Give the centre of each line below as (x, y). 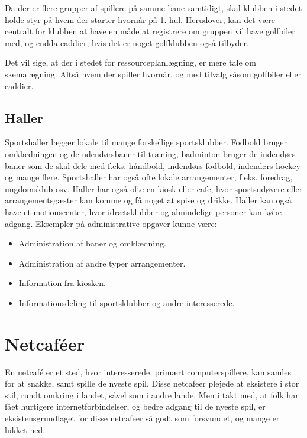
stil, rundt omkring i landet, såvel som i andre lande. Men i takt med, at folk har (152, 395)
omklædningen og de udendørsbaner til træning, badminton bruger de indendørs (150, 153)
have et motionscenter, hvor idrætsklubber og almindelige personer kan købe (143, 211)
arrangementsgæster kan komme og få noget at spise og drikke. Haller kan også (148, 200)
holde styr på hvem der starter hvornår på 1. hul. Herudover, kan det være (140, 19)
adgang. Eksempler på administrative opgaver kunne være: (111, 223)
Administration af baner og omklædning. (92, 243)
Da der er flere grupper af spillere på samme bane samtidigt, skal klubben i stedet (153, 8)
